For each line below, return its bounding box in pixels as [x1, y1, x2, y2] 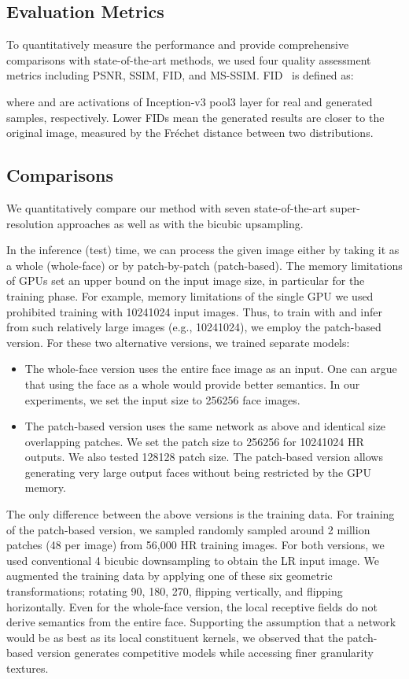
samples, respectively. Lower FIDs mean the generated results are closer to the [6, 109, 385, 125]
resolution [6, 215, 54, 231]
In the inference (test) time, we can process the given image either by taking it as [6, 242, 400, 258]
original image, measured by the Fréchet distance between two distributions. [6, 124, 374, 141]
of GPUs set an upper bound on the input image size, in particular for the [6, 272, 365, 289]
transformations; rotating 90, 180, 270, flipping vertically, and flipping [6, 583, 343, 600]
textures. [6, 660, 49, 676]
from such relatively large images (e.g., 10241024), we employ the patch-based [6, 319, 381, 335]
